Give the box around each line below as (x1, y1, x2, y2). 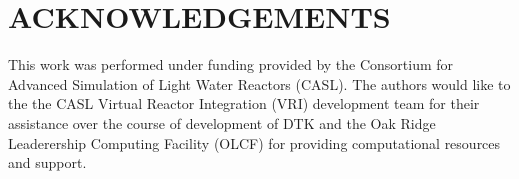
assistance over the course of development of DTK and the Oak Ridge (8, 112, 436, 133)
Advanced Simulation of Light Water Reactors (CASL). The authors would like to (8, 73, 511, 94)
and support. (8, 152, 87, 173)
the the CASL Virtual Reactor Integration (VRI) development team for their (8, 93, 480, 114)
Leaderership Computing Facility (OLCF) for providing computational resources (8, 132, 501, 153)
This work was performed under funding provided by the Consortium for (8, 54, 454, 75)
